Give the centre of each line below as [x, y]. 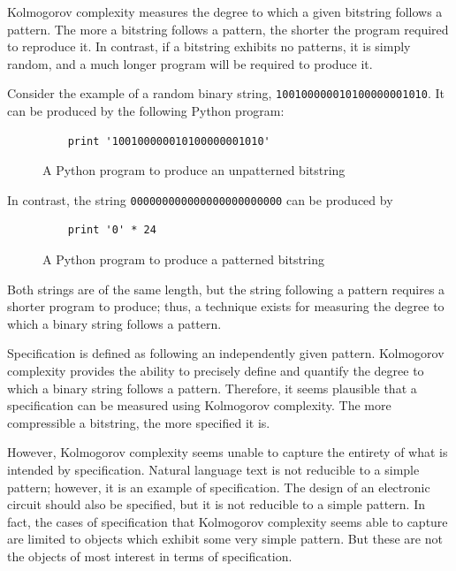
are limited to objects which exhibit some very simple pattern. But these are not [225, 539]
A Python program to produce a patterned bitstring [184, 259]
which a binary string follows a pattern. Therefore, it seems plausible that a [212, 388]
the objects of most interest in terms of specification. [150, 556]
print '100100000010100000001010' [169, 141]
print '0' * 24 [112, 230]
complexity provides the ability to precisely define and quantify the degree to [216, 371]
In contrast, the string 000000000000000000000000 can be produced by [200, 199]
